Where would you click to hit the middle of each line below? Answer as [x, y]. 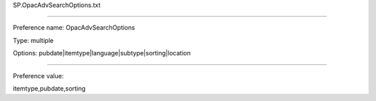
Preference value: [38, 75]
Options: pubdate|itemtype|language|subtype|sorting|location [102, 53]
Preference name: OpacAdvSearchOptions [74, 28]
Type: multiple [33, 40]
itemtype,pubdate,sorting [49, 88]
